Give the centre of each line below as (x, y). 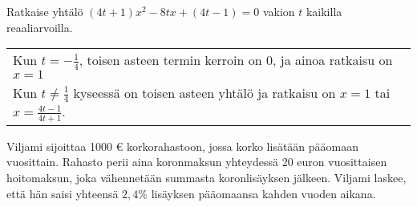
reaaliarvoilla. (40, 27)
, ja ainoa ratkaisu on (332, 60)
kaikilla (324, 11)
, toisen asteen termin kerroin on (170, 60)
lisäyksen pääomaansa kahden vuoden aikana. (263, 193)
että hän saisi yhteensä (63, 193)
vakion (279, 11)
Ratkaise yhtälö (45, 11)
